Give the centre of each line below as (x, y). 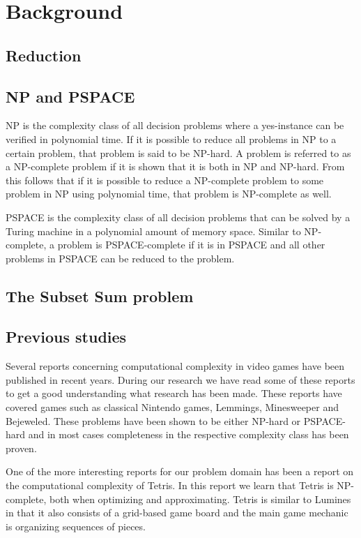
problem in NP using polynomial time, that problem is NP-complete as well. (169, 194)
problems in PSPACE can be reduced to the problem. (120, 258)
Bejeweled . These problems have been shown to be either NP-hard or (153, 420)
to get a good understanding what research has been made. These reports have (174, 393)
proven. (21, 448)
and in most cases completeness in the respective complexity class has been (189, 434)
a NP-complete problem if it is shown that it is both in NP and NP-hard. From (175, 166)
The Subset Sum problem (100, 296)
